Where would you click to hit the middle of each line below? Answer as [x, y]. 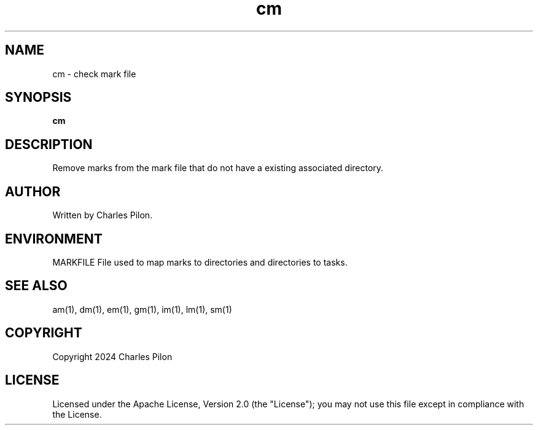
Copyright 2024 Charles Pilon [112, 356]
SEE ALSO [36, 286]
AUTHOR [33, 191]
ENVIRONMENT [54, 239]
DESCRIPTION [49, 144]
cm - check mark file [94, 74]
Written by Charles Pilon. [103, 215]
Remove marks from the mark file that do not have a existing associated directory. [218, 168]
